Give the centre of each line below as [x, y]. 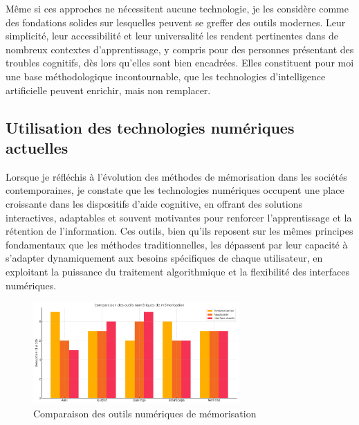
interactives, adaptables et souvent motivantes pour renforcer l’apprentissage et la [179, 217]
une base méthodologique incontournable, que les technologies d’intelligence [166, 76]
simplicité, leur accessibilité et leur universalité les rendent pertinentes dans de [172, 36]
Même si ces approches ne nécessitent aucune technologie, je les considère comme [177, 8]
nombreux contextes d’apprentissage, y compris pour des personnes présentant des [180, 49]
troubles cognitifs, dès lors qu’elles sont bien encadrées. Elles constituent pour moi [180, 63]
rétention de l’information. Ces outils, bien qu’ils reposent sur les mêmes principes [179, 231]
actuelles [37, 147]
